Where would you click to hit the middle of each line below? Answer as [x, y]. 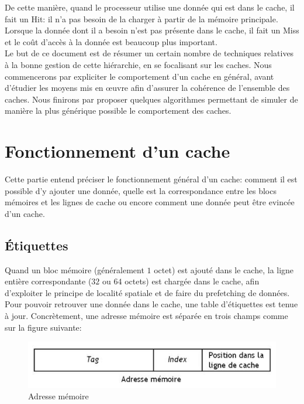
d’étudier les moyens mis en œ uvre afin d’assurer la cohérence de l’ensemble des [147, 88]
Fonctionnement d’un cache [118, 151]
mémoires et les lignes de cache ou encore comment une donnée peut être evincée [150, 202]
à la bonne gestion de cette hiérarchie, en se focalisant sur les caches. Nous [138, 64]
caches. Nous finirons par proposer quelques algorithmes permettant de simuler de [151, 99]
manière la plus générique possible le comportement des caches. [118, 111]
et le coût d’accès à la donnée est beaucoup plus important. [111, 41]
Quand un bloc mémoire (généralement [75, 269]
